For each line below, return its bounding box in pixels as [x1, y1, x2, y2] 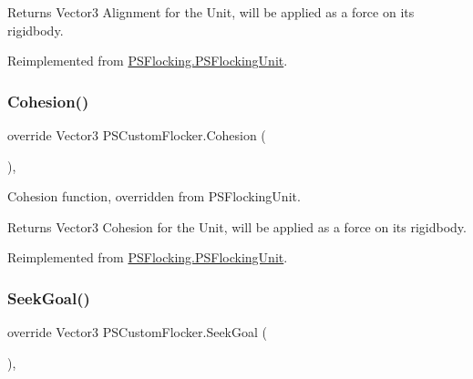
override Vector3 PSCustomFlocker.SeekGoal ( [7, 323, 267, 342]
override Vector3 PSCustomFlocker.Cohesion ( [7, 126, 266, 144]
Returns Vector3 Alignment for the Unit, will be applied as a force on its [7, 3, 415, 21]
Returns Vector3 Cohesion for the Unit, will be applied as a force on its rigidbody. [7, 217, 467, 236]
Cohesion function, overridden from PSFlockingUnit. [7, 187, 301, 206]
